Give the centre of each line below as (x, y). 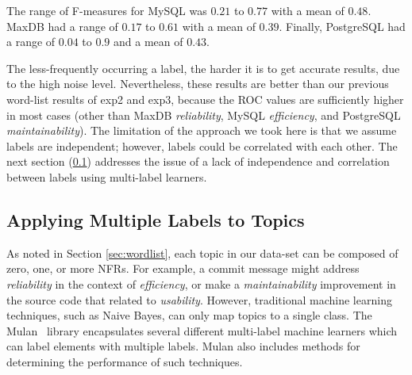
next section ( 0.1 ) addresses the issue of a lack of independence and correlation (198, 161)
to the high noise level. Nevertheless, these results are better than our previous (198, 84)
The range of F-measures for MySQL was (107, 10)
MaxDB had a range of (62, 26)
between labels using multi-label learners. (107, 176)
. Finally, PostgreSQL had (342, 26)
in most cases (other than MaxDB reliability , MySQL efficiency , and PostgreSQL (204, 115)
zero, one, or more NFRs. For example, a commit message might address (183, 268)
